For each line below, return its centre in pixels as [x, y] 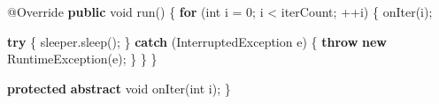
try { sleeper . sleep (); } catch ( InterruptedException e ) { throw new [197, 41]
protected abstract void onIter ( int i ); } [119, 88]
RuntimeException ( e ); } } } [82, 59]
